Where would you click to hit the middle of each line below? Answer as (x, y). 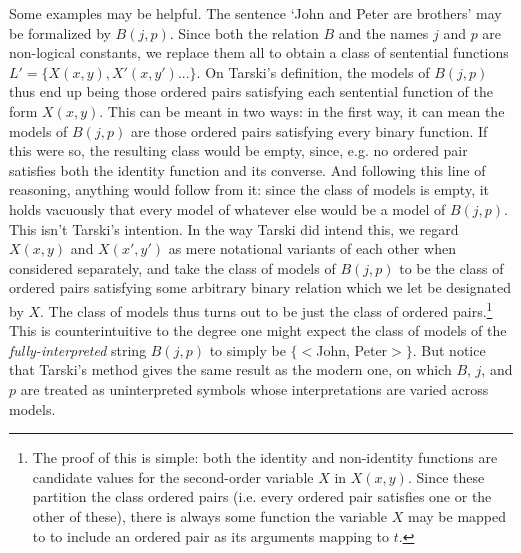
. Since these (446, 476)
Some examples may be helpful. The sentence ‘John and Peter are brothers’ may (255, 13)
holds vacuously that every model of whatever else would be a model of (227, 208)
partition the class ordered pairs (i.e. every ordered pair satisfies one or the (262, 496)
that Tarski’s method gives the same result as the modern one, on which (230, 369)
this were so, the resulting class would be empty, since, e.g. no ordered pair (238, 150)
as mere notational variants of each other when (312, 248)
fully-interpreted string (78, 349)
